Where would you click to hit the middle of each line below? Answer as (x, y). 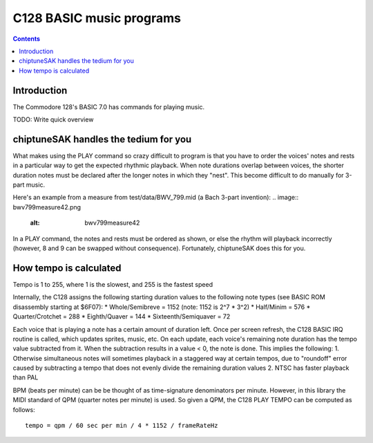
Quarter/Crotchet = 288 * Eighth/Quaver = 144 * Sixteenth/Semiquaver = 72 (122, 317)
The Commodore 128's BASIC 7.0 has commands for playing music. (109, 106)
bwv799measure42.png (47, 207)
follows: (24, 409)
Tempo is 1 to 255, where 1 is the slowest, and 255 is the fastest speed (113, 284)
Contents (27, 39)
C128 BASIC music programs (97, 18)
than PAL (26, 377)
